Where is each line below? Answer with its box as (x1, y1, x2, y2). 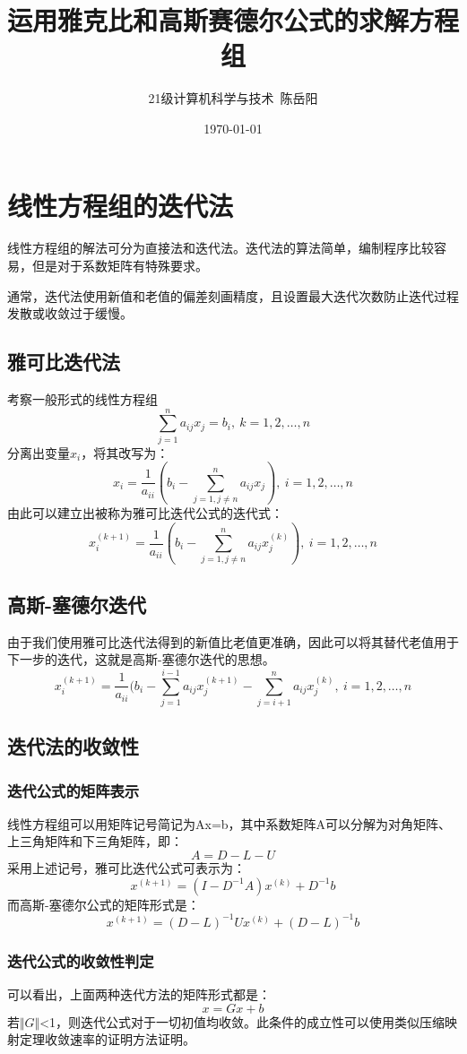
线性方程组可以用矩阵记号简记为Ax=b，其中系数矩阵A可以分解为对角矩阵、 (7, 814, 452, 833)
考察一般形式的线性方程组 (7, 390, 158, 409)
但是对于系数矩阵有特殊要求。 (31, 256, 208, 275)
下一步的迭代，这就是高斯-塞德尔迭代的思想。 (7, 650, 275, 669)
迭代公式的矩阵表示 (7, 779, 140, 801)
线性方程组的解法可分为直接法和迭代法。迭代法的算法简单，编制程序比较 (7, 238, 434, 257)
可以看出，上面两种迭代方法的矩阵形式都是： (7, 984, 271, 1003)
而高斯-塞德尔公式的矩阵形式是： (7, 894, 200, 913)
